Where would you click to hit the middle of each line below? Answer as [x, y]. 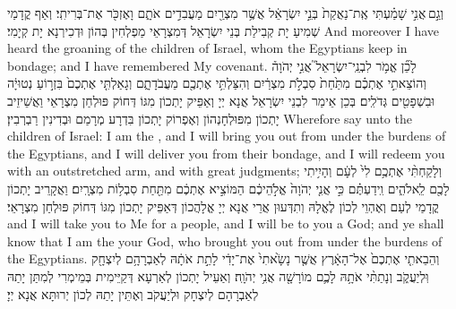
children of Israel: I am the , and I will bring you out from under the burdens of [227, 136]
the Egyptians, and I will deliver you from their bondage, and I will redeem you [226, 153]
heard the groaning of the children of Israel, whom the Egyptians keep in [207, 48]
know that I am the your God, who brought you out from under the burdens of [225, 240]
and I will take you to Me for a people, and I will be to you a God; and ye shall [226, 223]
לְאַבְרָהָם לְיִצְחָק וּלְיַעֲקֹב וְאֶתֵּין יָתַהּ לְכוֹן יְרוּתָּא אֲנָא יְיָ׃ [133, 293]
